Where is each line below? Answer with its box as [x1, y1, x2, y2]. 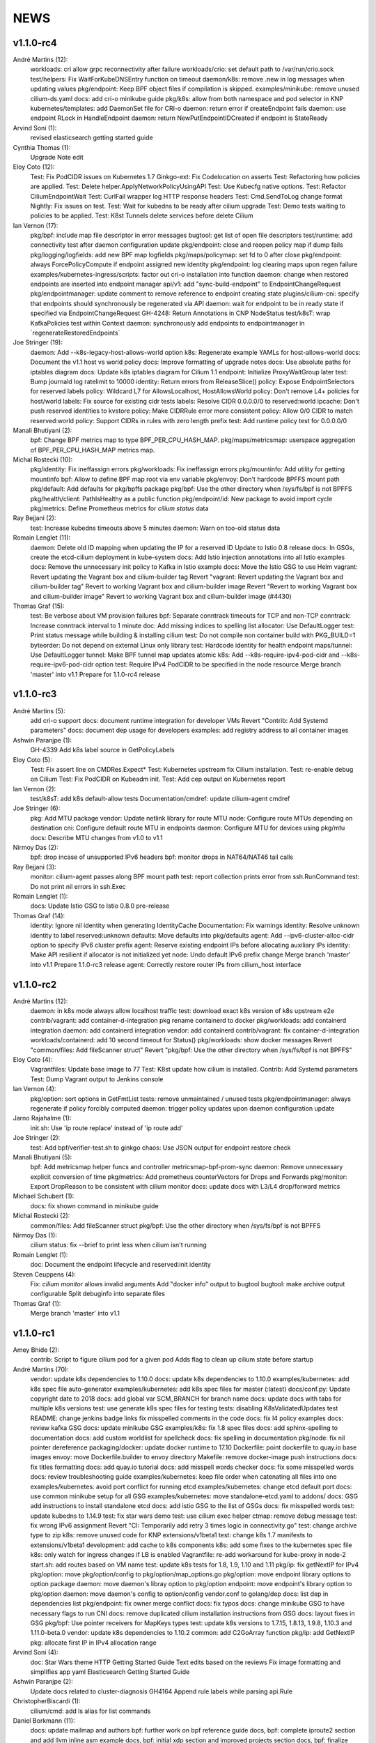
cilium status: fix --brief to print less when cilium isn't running [30, 1241, 207, 1249]
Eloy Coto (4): [13, 1055, 53, 1063]
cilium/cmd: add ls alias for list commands [30, 1707, 151, 1715]
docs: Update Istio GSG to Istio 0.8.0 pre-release [30, 901, 170, 910]
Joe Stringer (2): [13, 1134, 61, 1142]
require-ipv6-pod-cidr [30, 660, 94, 669]
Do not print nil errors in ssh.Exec [30, 882, 127, 890]
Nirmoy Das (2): [13, 844, 58, 852]
